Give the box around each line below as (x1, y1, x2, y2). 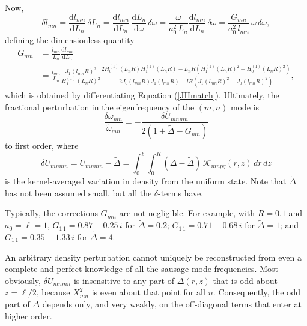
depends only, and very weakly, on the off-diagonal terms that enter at (42, 297, 302, 310)
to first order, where (5, 139, 79, 152)
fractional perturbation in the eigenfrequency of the (5, 100, 195, 113)
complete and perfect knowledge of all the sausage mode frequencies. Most (5, 262, 278, 275)
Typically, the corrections (5, 207, 98, 219)
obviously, (5, 274, 41, 286)
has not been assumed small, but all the (5, 186, 152, 199)
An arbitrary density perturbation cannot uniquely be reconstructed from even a (5, 250, 302, 263)
